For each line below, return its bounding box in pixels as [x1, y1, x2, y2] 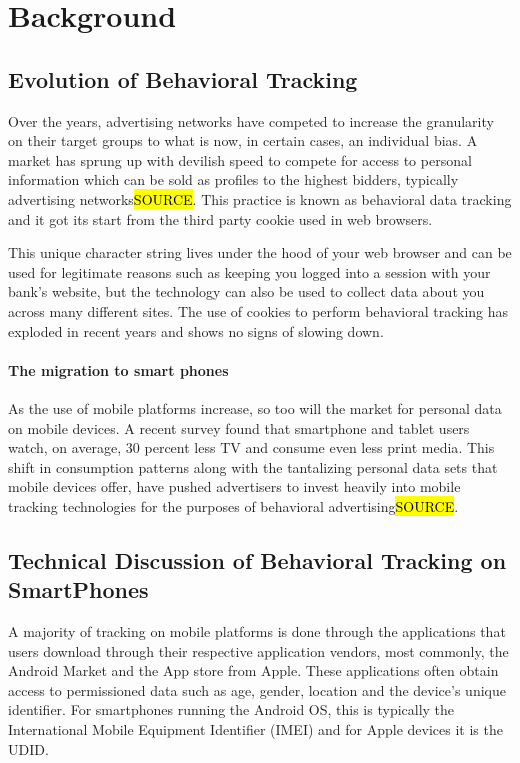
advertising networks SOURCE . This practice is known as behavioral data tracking [8, 188, 512, 209]
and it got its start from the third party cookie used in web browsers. [8, 208, 433, 229]
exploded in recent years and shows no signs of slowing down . [8, 320, 384, 341]
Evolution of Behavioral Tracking [8, 63, 358, 94]
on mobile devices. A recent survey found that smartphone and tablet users [8, 417, 470, 438]
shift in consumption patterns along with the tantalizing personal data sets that [8, 456, 498, 477]
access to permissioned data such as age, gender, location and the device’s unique [8, 679, 506, 700]
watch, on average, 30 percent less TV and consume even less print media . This [8, 437, 495, 458]
